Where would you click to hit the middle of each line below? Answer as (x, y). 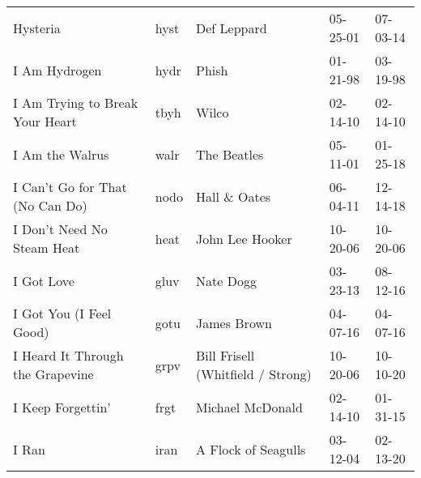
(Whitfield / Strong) (254, 374)
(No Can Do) (50, 205)
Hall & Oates (234, 196)
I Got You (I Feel (62, 313)
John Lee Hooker (244, 238)
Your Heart (45, 121)
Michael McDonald (249, 407)
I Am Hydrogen (57, 70)
